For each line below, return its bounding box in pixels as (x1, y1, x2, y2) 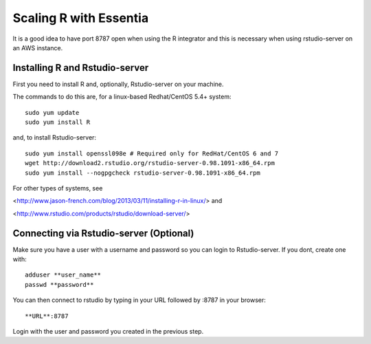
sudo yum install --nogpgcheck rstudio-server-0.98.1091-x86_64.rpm (25, 169, 260, 177)
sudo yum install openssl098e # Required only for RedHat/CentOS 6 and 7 (25, 149, 279, 158)
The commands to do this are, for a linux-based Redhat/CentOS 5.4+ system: (12, 93, 232, 101)
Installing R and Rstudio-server (12, 62, 149, 74)
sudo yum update (25, 109, 80, 116)
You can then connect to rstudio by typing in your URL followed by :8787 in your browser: (12, 296, 266, 304)
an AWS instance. (12, 43, 63, 52)
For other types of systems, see (12, 184, 103, 192)
